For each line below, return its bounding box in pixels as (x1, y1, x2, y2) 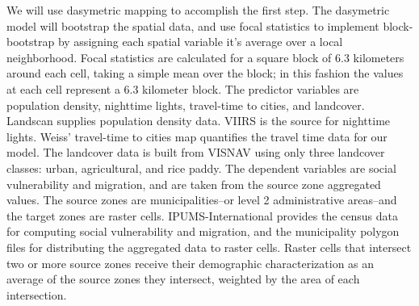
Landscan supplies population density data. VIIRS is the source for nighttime (6, 112, 391, 129)
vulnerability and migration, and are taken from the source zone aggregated (6, 175, 381, 192)
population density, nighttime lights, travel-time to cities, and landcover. (6, 96, 365, 113)
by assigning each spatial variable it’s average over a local (57, 33, 343, 50)
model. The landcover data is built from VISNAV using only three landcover (6, 144, 385, 161)
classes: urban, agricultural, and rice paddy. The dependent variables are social (6, 159, 396, 176)
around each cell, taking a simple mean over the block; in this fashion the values (6, 65, 404, 82)
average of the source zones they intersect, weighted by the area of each (6, 270, 360, 287)
